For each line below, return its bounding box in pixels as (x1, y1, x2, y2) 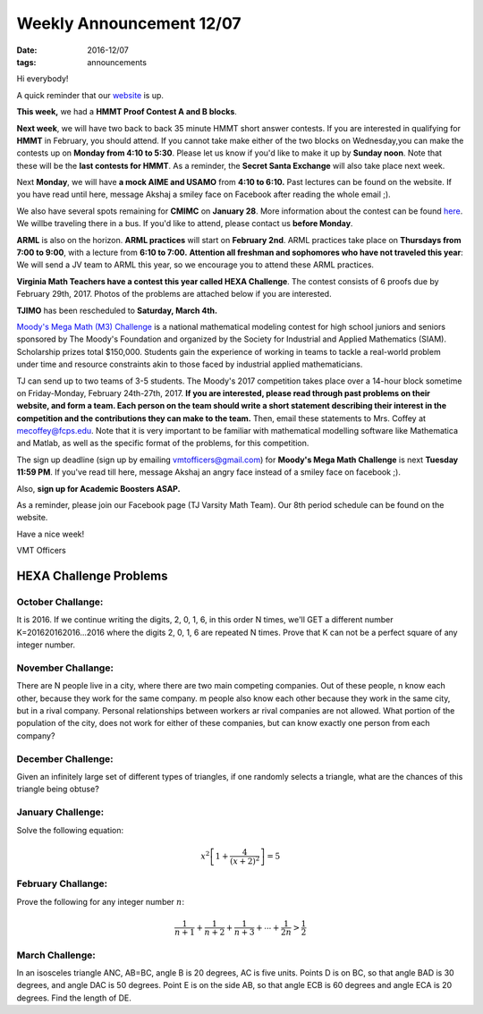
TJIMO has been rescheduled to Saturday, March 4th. (16, 305, 218, 316)
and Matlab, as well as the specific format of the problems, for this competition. (16, 438, 309, 449)
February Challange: (16, 877, 108, 890)
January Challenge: (16, 806, 105, 818)
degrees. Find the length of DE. (16, 993, 131, 1003)
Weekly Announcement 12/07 (16, 13, 241, 33)
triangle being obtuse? (16, 783, 100, 795)
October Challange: (16, 596, 104, 608)
